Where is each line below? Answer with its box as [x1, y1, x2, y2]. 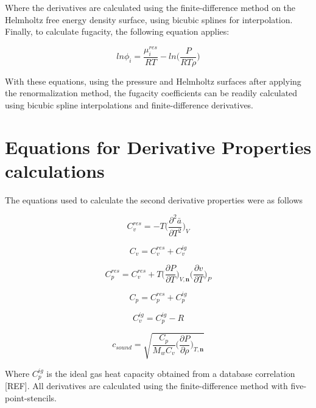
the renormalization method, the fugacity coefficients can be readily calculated [5, 86, 298, 99]
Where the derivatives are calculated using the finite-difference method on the [5, 1, 296, 13]
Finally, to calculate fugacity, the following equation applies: [5, 25, 230, 38]
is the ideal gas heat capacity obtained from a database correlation [46, 367, 295, 379]
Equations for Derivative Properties [5, 134, 312, 159]
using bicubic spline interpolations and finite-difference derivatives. [5, 98, 254, 111]
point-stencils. [5, 391, 57, 404]
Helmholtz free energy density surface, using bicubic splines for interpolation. [5, 13, 293, 26]
